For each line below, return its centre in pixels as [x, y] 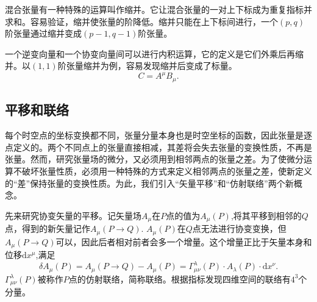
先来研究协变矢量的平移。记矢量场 [73, 215]
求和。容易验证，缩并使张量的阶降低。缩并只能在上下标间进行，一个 [141, 21]
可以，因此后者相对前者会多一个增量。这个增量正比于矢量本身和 [184, 241]
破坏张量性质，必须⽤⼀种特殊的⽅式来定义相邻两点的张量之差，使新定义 [167, 171]
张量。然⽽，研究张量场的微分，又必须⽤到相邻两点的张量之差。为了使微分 [154, 159]
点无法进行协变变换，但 [239, 228]
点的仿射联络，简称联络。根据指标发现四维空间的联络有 [180, 279]
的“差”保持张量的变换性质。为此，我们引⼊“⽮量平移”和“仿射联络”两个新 [149, 183]
